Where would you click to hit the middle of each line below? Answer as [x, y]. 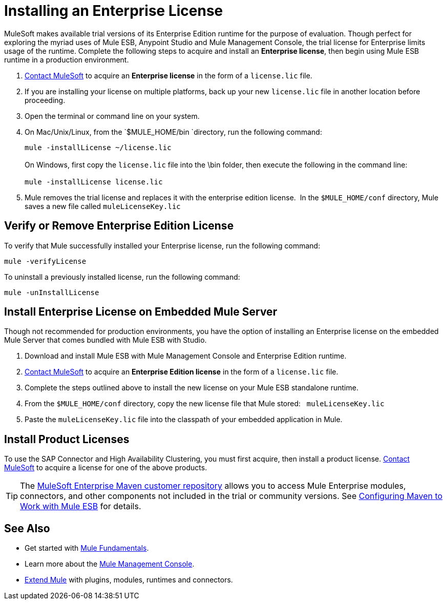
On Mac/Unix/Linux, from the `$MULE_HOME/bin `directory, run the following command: [173, 132]
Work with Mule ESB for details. [81, 506]
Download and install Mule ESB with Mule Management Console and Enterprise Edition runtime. [186, 356]
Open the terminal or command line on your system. [112, 116]
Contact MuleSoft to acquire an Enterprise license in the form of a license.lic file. [168, 75]
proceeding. [45, 100]
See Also [27, 528]
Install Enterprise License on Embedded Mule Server [141, 312]
